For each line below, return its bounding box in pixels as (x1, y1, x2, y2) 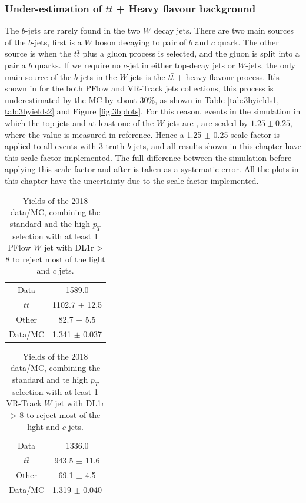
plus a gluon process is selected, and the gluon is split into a (82, 47, 300, 60)
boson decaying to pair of (95, 35, 187, 48)
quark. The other (217, 35, 279, 48)
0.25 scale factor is (213, 128, 280, 140)
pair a (5, 59, 26, 71)
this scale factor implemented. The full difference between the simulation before (5, 151, 292, 163)
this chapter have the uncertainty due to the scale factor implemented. (5, 174, 259, 186)
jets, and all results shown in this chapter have (133, 140, 301, 152)
